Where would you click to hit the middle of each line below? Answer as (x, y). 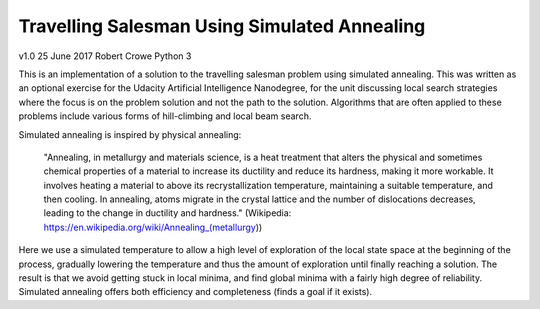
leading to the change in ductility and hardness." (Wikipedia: (167, 213)
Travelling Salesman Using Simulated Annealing (222, 26)
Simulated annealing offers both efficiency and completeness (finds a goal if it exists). (195, 292)
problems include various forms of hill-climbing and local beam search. (165, 116)
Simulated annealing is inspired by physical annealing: (130, 134)
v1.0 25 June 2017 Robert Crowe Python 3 (105, 56)
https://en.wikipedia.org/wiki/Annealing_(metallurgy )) (153, 227)
